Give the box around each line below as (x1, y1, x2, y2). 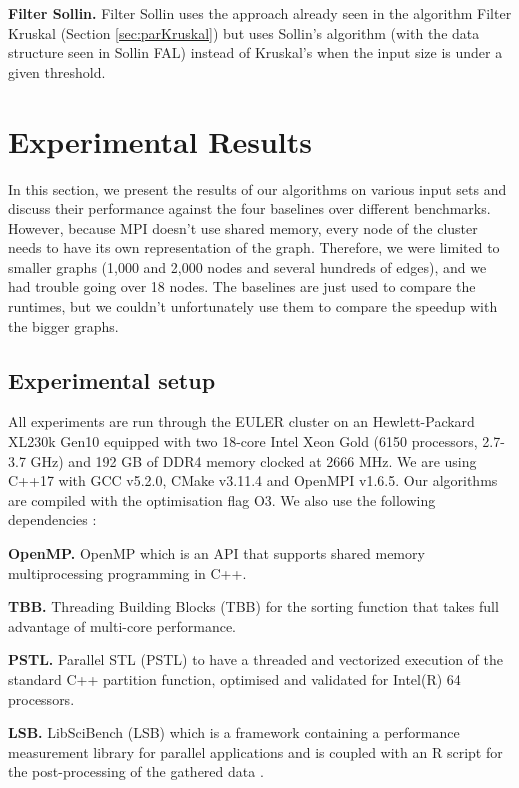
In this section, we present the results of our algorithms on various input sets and (8, 178, 507, 199)
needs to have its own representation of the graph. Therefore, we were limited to (8, 237, 500, 258)
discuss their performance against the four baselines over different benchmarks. (8, 198, 491, 219)
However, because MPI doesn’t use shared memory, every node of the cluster (8, 217, 478, 238)
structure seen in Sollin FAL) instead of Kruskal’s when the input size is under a (8, 42, 503, 63)
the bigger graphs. (8, 315, 119, 336)
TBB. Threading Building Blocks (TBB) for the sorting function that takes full (8, 596, 499, 617)
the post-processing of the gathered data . (8, 761, 264, 782)
